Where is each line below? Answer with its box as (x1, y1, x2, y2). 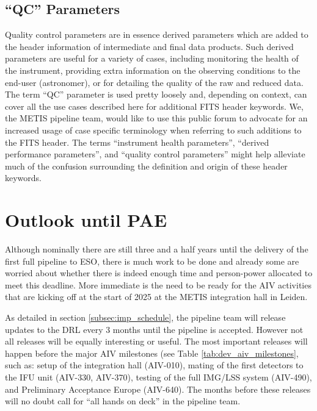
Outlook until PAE (5, 207, 167, 232)
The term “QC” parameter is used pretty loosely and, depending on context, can (5, 88, 307, 101)
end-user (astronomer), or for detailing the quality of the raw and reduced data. (5, 76, 304, 88)
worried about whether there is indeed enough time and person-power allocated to (5, 266, 313, 279)
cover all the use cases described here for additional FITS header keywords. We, (5, 99, 304, 112)
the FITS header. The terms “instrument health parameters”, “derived (5, 135, 269, 148)
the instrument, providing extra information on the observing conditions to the (5, 63, 301, 76)
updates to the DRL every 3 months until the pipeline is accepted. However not (5, 323, 304, 335)
